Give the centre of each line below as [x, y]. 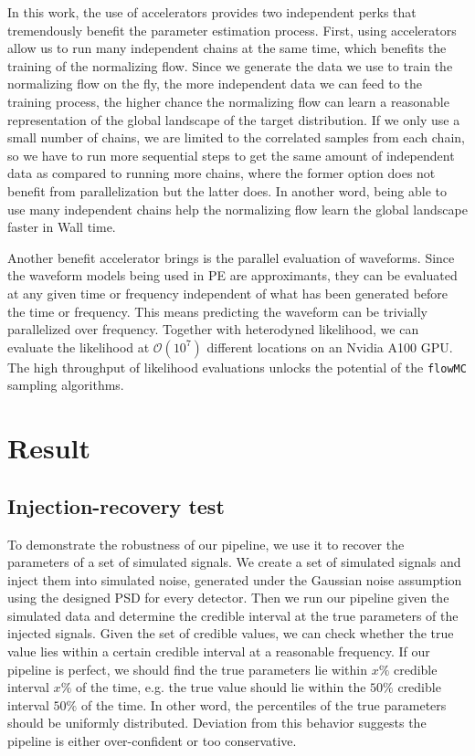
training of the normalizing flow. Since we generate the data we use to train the [230, 65]
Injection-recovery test [116, 505]
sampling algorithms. [66, 385]
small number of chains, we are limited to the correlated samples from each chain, [236, 137]
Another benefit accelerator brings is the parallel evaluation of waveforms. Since [231, 257]
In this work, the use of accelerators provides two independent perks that [212, 12]
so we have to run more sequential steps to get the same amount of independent [231, 155]
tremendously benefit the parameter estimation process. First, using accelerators [232, 30]
